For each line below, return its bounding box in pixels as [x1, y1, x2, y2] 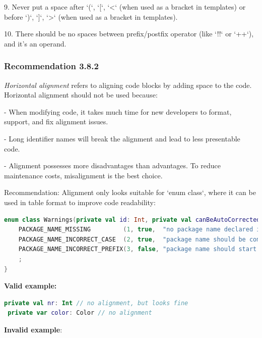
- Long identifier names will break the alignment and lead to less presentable [4, 133, 240, 143]
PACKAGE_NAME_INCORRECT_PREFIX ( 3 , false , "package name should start [18, 246, 257, 253]
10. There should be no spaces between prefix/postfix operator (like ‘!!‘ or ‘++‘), [4, 28, 254, 39]
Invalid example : [4, 324, 62, 334]
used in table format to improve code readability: [4, 197, 156, 207]
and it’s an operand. [4, 38, 67, 49]
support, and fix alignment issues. [4, 116, 108, 127]
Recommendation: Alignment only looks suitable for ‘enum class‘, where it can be [4, 187, 256, 198]
